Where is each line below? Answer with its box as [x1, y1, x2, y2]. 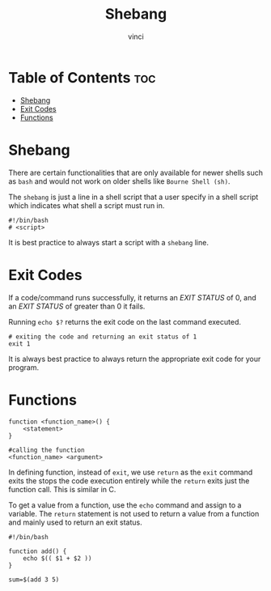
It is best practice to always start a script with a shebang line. [8, 237, 209, 247]
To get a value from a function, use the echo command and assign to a [8, 500, 242, 510]
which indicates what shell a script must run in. [8, 200, 165, 210]
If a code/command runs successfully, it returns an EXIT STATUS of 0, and [8, 292, 256, 302]
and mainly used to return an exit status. [8, 517, 143, 527]
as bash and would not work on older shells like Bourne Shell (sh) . [8, 176, 231, 186]
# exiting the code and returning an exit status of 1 [8, 333, 197, 341]
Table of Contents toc [8, 68, 156, 87]
